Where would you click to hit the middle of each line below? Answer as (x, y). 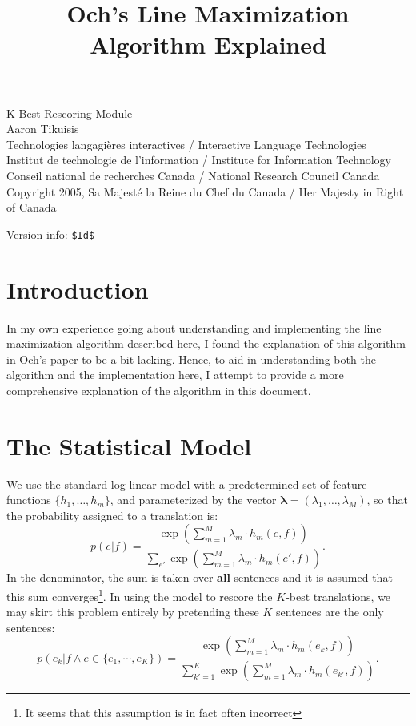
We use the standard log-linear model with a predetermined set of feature (187, 484)
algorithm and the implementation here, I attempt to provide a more (175, 375)
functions (29, 500)
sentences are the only (330, 612)
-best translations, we (338, 596)
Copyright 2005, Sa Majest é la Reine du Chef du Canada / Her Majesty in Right (205, 191)
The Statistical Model (129, 445)
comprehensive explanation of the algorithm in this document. (159, 390)
